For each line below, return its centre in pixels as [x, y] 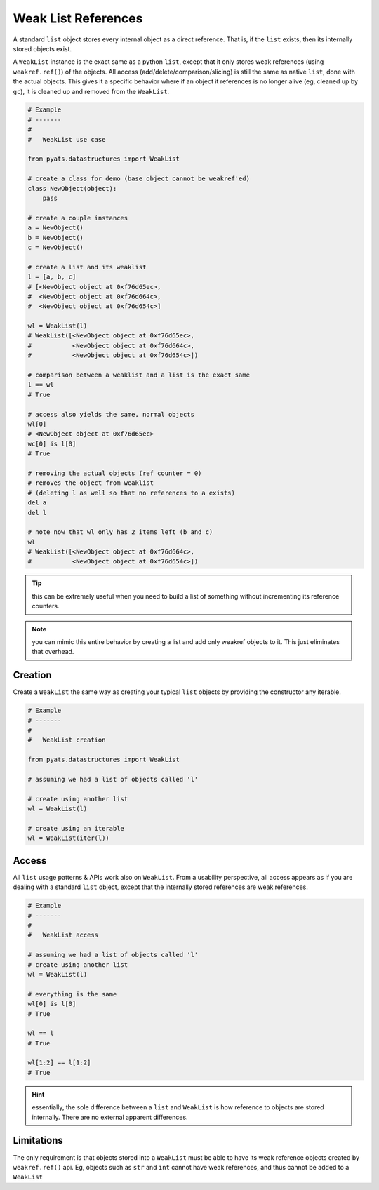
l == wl [41, 385]
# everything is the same [72, 994]
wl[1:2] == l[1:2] [59, 1063]
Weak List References [78, 18]
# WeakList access [63, 935]
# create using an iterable [76, 828]
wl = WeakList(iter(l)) [69, 838]
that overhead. [53, 652]
